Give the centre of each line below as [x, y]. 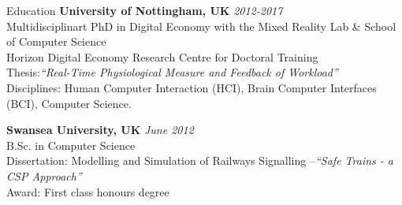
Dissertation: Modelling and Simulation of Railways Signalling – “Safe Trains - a [200, 160]
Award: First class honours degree [88, 191]
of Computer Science [56, 41]
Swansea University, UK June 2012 [100, 130]
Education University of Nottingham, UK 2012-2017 [145, 10]
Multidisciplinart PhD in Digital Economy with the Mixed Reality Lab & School [201, 26]
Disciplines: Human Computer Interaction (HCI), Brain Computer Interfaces [192, 87]
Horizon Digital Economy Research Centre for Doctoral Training [162, 56]
